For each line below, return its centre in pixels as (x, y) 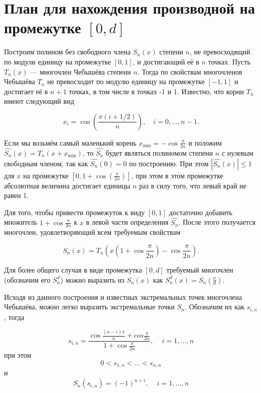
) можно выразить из (92, 279)
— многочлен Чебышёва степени (81, 71)
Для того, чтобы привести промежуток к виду (75, 212)
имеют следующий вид (39, 101)
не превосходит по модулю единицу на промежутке (126, 81)
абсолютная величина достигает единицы (67, 185)
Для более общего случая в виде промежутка (73, 269)
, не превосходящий (220, 52)
